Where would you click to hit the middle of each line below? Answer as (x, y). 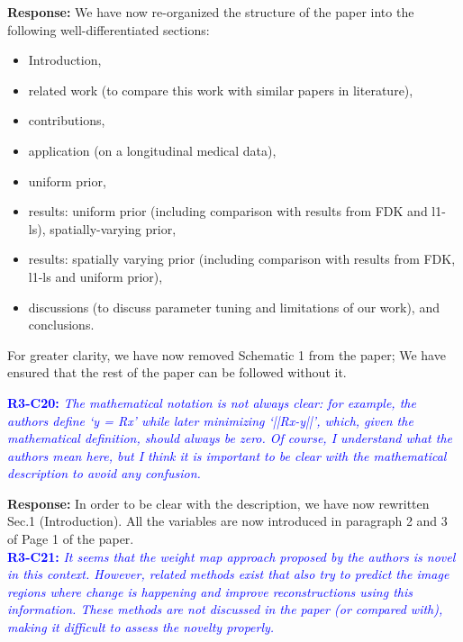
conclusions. (61, 325)
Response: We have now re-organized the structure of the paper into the (211, 12)
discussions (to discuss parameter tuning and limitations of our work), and (234, 307)
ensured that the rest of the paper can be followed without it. (177, 372)
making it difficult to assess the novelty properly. (141, 627)
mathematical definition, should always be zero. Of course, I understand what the (230, 438)
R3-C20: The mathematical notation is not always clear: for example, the (212, 402)
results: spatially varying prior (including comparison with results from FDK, (242, 259)
